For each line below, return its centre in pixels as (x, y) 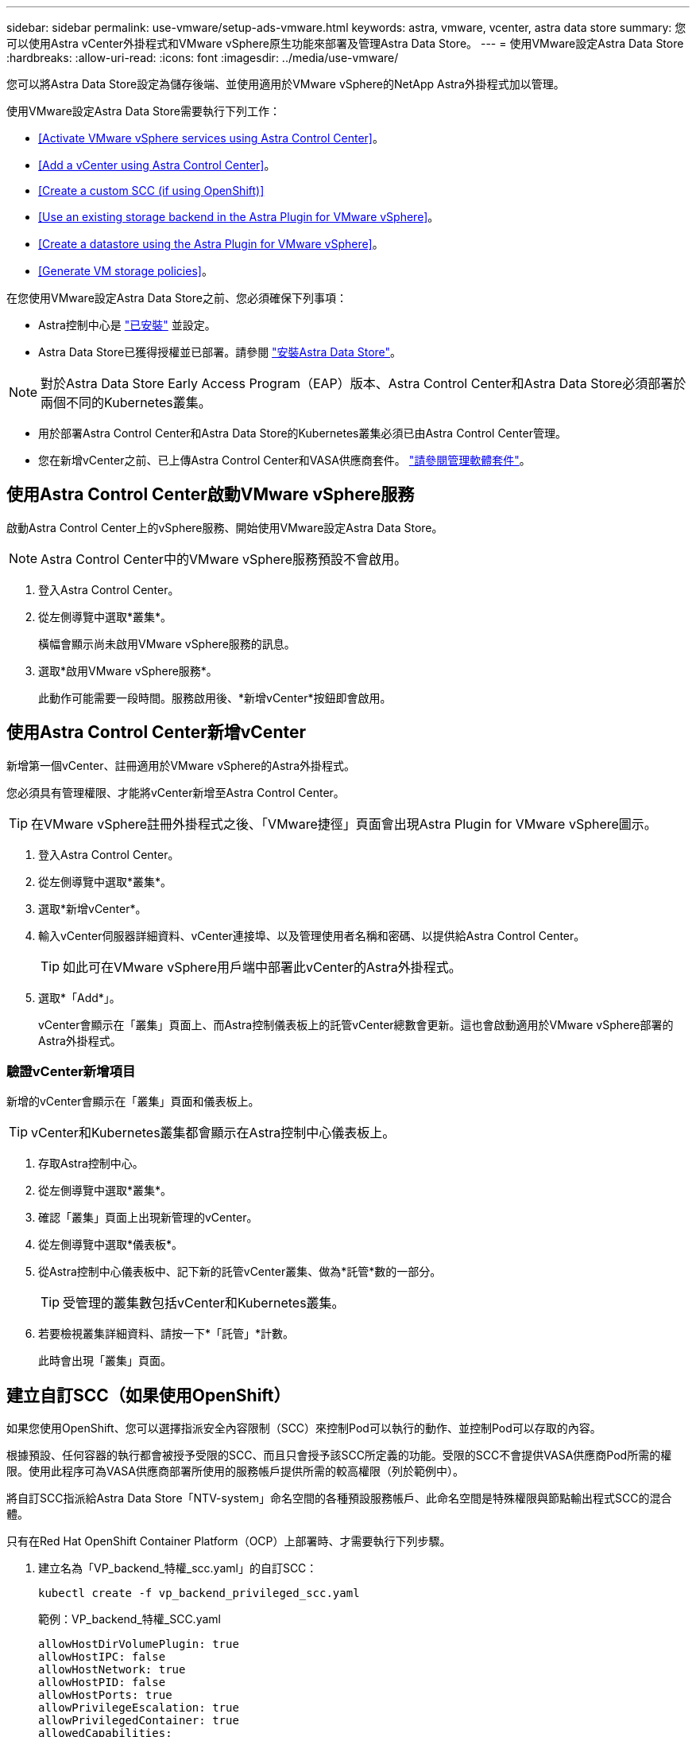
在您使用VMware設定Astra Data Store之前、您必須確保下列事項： (177, 298)
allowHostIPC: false (102, 1657)
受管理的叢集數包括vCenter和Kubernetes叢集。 (204, 1303)
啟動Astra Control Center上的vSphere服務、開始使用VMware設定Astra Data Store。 (225, 527)
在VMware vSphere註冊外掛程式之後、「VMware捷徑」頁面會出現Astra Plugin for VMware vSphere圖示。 (344, 824)
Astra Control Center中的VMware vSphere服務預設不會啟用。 (224, 559)
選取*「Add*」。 (79, 997)
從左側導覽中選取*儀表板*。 (111, 1245)
